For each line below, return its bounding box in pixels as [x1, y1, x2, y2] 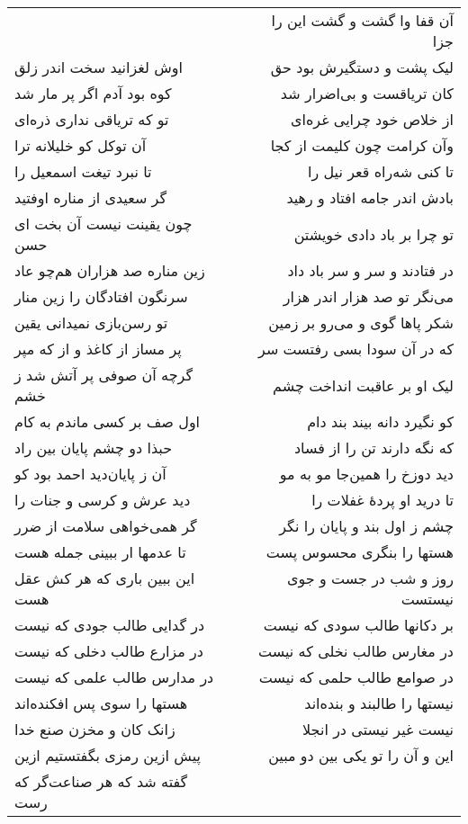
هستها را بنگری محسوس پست [265, 542, 454, 562]
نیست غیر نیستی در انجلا [302, 719, 454, 739]
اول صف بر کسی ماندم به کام [14, 411, 201, 432]
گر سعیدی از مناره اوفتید [14, 187, 167, 208]
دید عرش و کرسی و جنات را [14, 489, 191, 510]
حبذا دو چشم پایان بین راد [14, 437, 173, 458]
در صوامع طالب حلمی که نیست [258, 667, 454, 687]
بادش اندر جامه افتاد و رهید [286, 187, 454, 208]
